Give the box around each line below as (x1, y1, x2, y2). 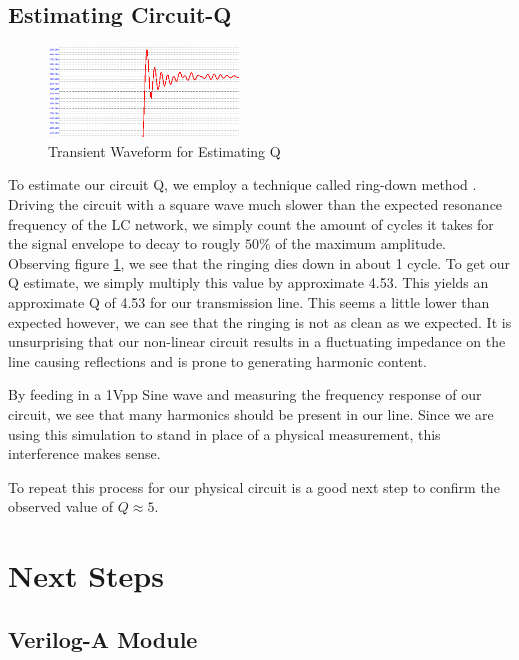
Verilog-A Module (8, 623, 198, 654)
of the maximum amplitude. (275, 233, 447, 254)
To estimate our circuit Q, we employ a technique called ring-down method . (8, 174, 477, 195)
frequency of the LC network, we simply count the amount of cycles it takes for (8, 213, 494, 234)
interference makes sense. (8, 443, 161, 464)
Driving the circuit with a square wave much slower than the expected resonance (8, 194, 503, 215)
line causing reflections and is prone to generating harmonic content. (8, 350, 427, 371)
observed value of (8, 496, 114, 517)
